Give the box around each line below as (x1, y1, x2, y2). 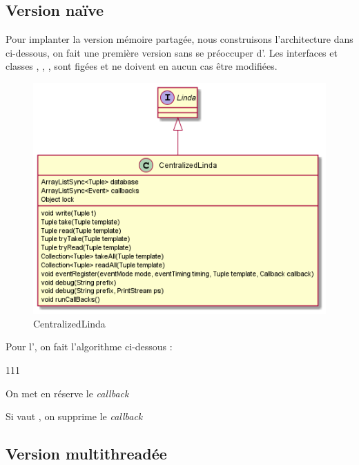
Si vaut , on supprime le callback (6, 409, 143, 424)
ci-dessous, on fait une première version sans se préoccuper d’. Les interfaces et (6, 45, 338, 59)
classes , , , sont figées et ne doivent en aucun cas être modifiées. (6, 59, 278, 73)
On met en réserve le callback (6, 386, 129, 400)
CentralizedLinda (33, 316, 106, 330)
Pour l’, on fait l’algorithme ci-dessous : (6, 339, 173, 354)
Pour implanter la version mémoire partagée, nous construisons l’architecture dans (6, 32, 353, 46)
